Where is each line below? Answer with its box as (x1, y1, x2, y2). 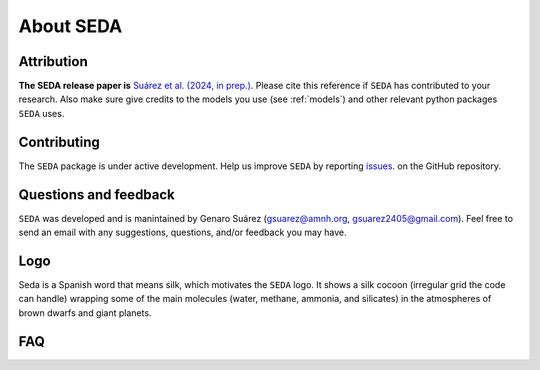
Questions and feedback (18, 186, 175, 203)
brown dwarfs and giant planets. (18, 306, 152, 319)
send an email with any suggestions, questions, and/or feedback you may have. (18, 226, 347, 239)
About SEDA (18, 15, 123, 37)
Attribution (18, 53, 89, 70)
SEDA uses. (18, 107, 65, 119)
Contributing (18, 133, 100, 150)
